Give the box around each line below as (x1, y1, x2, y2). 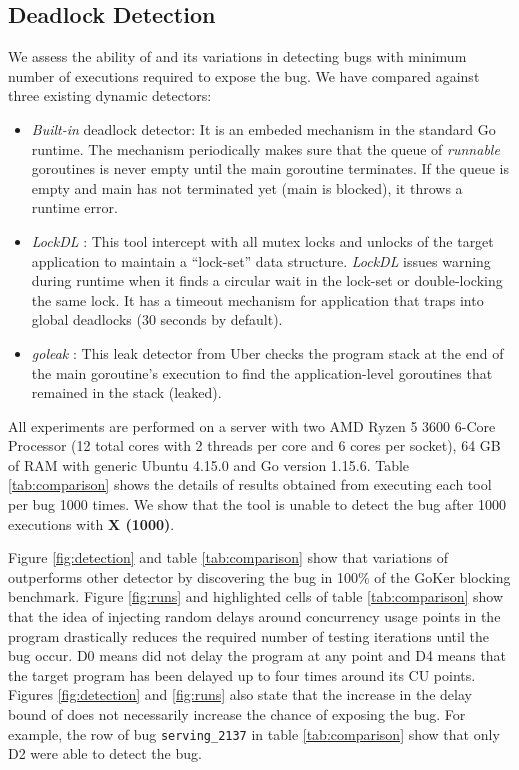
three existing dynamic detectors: (8, 85, 212, 106)
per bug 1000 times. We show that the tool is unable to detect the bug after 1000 (8, 494, 507, 515)
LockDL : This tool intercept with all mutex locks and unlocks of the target (31, 230, 494, 251)
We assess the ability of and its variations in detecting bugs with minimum (8, 46, 467, 67)
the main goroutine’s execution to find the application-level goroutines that (31, 362, 493, 383)
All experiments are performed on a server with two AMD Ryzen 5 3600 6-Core (8, 415, 496, 436)
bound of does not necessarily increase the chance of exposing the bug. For (8, 704, 466, 725)
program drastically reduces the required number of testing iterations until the (8, 625, 489, 646)
